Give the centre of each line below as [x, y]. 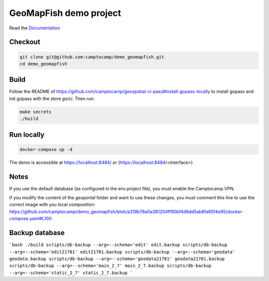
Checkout [25, 42]
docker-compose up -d [46, 149]
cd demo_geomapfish [43, 64]
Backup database [37, 233]
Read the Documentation [35, 28]
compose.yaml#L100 [31, 219]
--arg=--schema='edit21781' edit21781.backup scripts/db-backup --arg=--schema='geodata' [122, 252]
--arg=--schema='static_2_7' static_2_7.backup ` [71, 273]
